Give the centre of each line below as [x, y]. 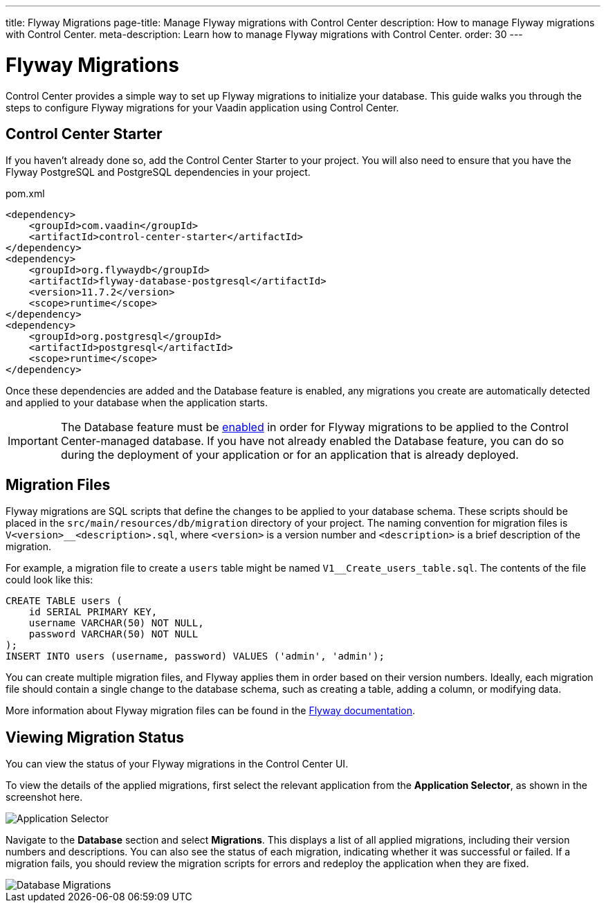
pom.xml [25, 194]
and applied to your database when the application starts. [137, 403]
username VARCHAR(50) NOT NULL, [116, 623]
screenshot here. [44, 797]
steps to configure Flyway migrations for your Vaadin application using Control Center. [202, 107]
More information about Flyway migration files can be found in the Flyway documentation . [211, 711]
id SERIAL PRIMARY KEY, [93, 612]
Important [33, 441]
